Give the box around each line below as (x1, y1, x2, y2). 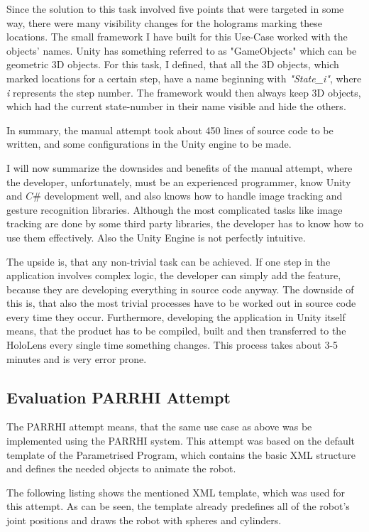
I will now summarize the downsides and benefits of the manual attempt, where (6, 160, 353, 175)
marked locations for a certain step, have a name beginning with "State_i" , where (6, 70, 362, 85)
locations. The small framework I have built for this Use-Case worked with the (6, 29, 348, 44)
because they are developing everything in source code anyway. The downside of (6, 281, 354, 296)
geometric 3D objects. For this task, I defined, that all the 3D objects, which (6, 57, 339, 72)
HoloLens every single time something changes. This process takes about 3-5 (6, 337, 338, 352)
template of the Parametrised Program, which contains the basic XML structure (6, 447, 356, 462)
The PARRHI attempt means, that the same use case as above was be (6, 419, 312, 434)
